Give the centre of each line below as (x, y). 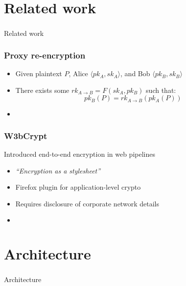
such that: (161, 90)
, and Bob (135, 73)
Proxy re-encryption (45, 55)
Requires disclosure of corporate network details (87, 203)
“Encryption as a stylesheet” (58, 170)
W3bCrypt (26, 135)
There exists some (42, 90)
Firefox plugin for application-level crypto (78, 187)
